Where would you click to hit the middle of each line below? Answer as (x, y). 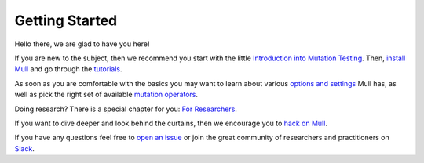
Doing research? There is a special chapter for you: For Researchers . (126, 109)
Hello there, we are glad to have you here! (82, 44)
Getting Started (66, 20)
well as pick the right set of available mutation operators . (106, 95)
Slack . (24, 148)
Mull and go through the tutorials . (68, 69)
